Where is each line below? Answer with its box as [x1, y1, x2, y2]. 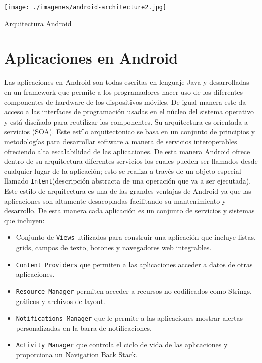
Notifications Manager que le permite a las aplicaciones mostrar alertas [16, 313, 243, 323]
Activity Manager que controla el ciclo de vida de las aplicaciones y [16, 339, 228, 350]
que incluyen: [4, 215, 45, 225]
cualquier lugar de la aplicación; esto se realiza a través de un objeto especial [4, 165, 241, 176]
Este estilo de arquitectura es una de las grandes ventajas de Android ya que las [4, 185, 251, 196]
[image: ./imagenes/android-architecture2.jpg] [4, 4, 167, 11]
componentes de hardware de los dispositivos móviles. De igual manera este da [4, 96, 246, 107]
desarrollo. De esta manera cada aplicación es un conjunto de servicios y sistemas [4, 205, 255, 216]
